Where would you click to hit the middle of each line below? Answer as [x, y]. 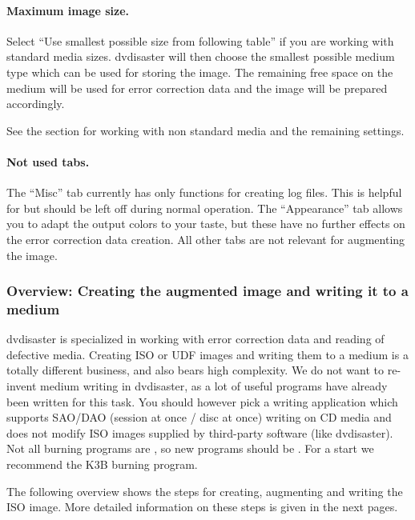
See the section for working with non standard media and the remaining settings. [205, 130]
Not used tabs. [48, 161]
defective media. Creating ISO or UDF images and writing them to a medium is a [207, 354]
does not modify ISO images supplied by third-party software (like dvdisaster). [200, 432]
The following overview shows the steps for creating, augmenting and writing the [205, 491]
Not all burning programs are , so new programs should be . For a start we [190, 448]
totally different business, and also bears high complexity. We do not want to [195, 370]
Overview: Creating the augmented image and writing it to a [207, 291]
